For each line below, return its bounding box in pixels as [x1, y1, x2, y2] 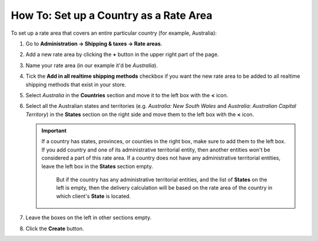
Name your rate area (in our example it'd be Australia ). [25, 62, 158, 69]
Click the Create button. [25, 225, 84, 232]
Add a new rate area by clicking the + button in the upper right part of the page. [25, 51, 219, 58]
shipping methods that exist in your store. [25, 81, 127, 88]
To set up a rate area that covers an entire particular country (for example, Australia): [11, 29, 217, 37]
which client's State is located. [56, 192, 131, 200]
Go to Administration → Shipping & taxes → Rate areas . [25, 40, 163, 47]
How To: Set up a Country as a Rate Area [11, 9, 213, 22]
